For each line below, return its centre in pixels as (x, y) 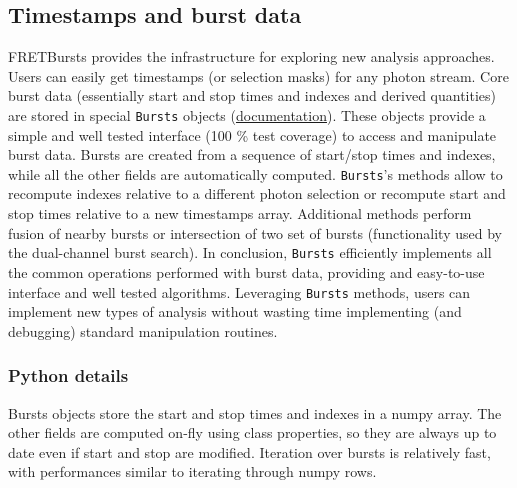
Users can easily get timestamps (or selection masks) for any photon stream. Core (258, 75)
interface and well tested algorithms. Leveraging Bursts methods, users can (239, 291)
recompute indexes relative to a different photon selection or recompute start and (257, 193)
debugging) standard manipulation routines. (143, 330)
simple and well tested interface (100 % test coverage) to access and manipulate (252, 134)
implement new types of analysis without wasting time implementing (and (235, 311)
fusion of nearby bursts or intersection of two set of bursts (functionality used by (255, 232)
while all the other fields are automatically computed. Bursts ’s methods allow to (255, 173)
